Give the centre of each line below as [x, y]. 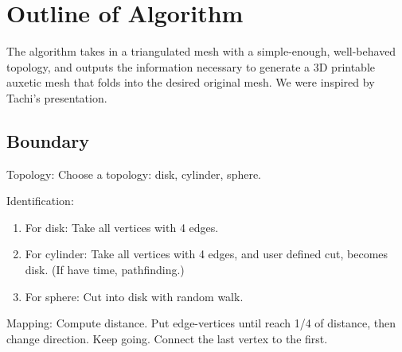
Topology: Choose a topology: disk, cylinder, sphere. [134, 174]
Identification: [40, 201]
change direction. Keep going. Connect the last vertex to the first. [167, 338]
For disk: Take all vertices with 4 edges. [122, 227]
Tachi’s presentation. [57, 97]
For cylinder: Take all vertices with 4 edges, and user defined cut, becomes [207, 254]
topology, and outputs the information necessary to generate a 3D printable [191, 66]
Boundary [48, 140]
